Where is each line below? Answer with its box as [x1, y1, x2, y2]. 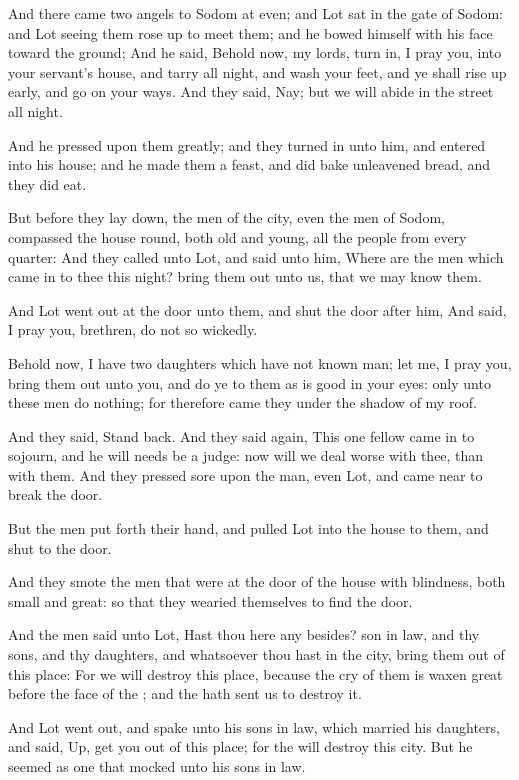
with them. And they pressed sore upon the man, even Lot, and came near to [8, 464, 483, 485]
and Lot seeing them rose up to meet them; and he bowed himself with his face [8, 22, 493, 43]
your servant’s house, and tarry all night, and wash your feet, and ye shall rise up [8, 61, 507, 82]
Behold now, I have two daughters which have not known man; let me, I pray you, [8, 352, 512, 373]
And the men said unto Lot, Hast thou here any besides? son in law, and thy [8, 624, 480, 645]
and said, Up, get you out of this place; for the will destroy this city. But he [8, 736, 473, 757]
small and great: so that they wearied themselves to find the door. [8, 590, 413, 611]
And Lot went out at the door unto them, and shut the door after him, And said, [8, 299, 507, 320]
